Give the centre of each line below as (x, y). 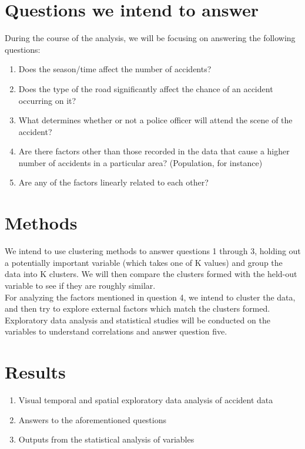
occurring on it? (47, 100)
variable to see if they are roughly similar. (80, 285)
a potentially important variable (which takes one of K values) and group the (144, 262)
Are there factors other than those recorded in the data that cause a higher (154, 151)
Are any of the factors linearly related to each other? (113, 182)
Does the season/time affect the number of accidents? (115, 69)
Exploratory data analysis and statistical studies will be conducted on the (138, 320)
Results (35, 372)
